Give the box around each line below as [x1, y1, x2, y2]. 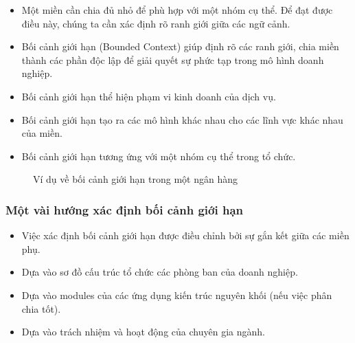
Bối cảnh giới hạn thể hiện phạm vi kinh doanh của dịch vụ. [21, 89, 276, 103]
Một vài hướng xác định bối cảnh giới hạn [5, 201, 243, 218]
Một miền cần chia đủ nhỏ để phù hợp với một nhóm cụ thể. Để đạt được [21, 3, 333, 16]
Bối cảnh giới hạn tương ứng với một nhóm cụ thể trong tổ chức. [21, 148, 296, 163]
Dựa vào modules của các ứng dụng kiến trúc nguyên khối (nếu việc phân [21, 287, 332, 302]
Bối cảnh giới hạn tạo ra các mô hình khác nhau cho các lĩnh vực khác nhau [21, 112, 343, 126]
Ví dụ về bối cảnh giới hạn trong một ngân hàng [33, 172, 238, 186]
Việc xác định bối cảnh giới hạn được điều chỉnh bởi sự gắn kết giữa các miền [21, 228, 350, 243]
